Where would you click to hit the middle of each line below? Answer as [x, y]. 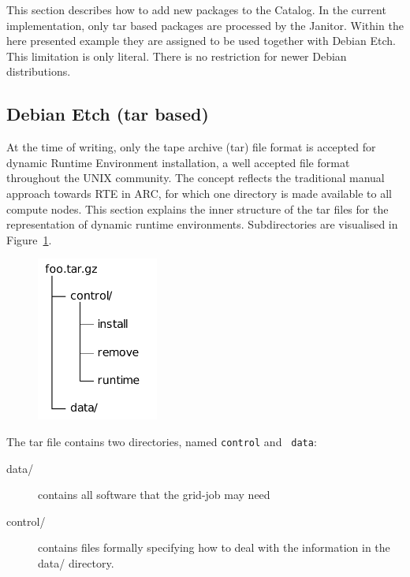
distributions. [39, 71]
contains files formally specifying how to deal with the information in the [214, 547]
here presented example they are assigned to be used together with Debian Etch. [201, 41]
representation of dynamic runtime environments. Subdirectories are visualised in [202, 224]
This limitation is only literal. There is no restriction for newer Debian [177, 56]
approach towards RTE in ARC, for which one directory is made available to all [199, 193]
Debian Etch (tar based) [108, 114]
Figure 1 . [29, 239]
